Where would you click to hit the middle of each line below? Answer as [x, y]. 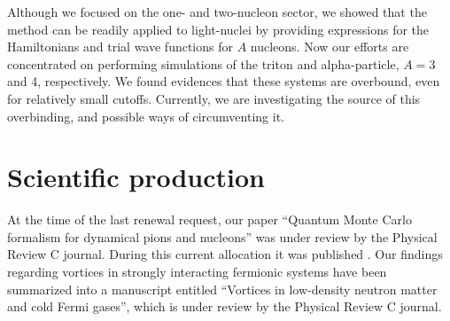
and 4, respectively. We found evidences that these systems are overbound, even [224, 81]
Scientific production [136, 177]
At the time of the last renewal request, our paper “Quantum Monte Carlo [209, 219]
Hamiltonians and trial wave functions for [120, 47]
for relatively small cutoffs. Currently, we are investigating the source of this [214, 98]
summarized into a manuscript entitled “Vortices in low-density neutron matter [222, 289]
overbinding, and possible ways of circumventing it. [146, 116]
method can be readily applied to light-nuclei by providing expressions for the [218, 29]
